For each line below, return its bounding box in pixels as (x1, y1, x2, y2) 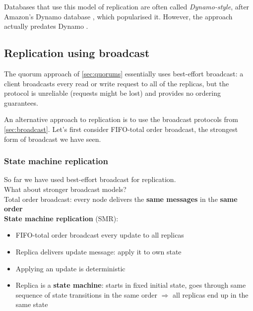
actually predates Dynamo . (4, 21, 88, 31)
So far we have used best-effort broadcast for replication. (4, 174, 176, 185)
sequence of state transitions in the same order (15, 289, 157, 300)
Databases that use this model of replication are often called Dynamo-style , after (4, 1, 250, 11)
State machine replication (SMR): (4, 213, 119, 223)
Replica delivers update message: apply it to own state (15, 246, 182, 256)
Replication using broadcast (4, 45, 150, 61)
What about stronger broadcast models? (4, 184, 126, 194)
